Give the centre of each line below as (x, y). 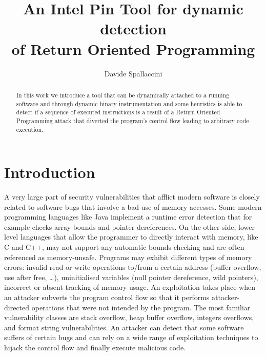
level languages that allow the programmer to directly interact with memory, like (131, 237)
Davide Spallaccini (133, 73)
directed (17, 307)
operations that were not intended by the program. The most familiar (141, 307)
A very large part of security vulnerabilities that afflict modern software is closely (132, 197)
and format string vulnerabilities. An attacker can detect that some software (124, 327)
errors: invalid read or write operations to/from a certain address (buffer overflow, (133, 267)
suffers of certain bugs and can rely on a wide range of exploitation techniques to (131, 337)
